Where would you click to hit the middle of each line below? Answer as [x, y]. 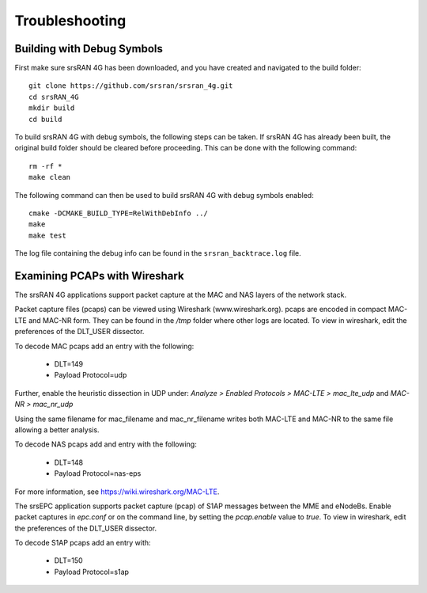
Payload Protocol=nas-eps [98, 473]
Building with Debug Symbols [89, 49]
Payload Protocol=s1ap [92, 572]
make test [47, 235]
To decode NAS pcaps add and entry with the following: [106, 444]
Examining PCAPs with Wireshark [100, 276]
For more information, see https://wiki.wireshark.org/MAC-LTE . [117, 492]
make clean [50, 177]
